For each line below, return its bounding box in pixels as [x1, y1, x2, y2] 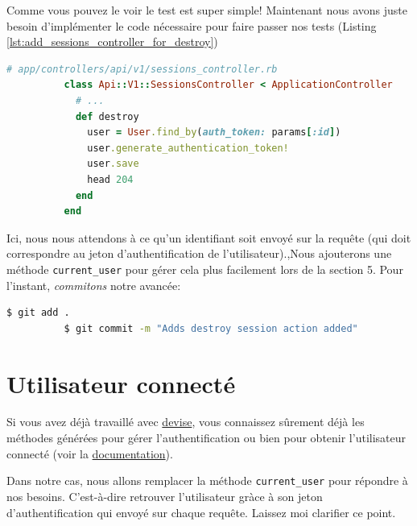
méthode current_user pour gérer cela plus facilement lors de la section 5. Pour [6, 260, 403, 277]
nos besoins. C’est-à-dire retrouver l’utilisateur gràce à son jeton [6, 487, 323, 504]
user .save [87, 158, 139, 170]
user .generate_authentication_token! [87, 142, 289, 154]
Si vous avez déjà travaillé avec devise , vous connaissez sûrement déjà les [6, 413, 365, 430]
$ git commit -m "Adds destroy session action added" [64, 322, 358, 334]
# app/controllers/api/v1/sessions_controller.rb [6, 63, 278, 75]
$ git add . [6, 307, 70, 319]
